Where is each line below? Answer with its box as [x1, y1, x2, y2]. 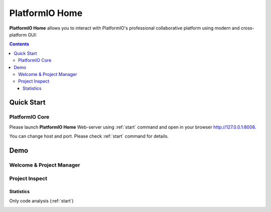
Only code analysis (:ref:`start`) [9, 197, 74, 203]
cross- [240, 25, 254, 31]
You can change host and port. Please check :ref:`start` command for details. [9, 133, 169, 139]
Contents [9, 41, 30, 47]
